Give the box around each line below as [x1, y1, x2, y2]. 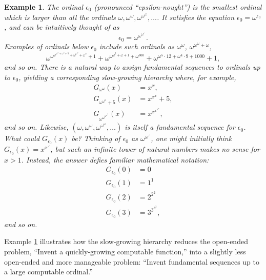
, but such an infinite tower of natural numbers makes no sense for [50, 143, 260, 154]
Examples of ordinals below [4, 41, 89, 52]
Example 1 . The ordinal [4, 2, 84, 12]
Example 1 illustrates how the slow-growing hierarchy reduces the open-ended [4, 236, 248, 247]
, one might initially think [151, 133, 232, 144]
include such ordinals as [99, 41, 174, 52]
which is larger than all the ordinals [4, 11, 116, 22]
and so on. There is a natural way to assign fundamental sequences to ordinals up [4, 62, 260, 72]
